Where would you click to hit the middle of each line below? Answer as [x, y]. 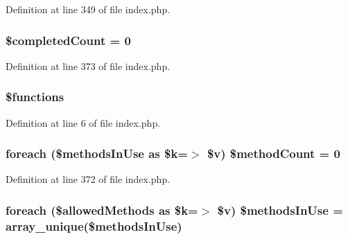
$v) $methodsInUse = [280, 210]
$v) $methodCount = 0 [273, 153]
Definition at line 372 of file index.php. [88, 179]
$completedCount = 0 [68, 40]
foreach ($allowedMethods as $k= [102, 210]
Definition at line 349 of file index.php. [88, 9]
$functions [35, 97]
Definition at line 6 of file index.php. [83, 122]
